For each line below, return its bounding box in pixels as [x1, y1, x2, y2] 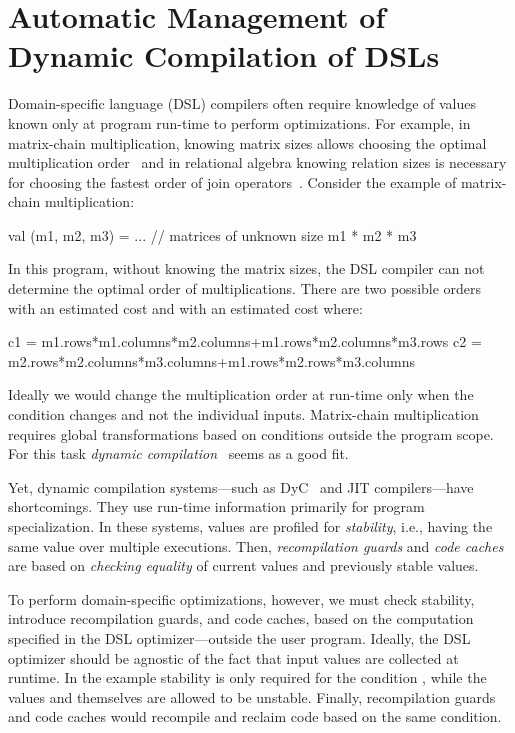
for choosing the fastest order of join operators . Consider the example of [8, 171, 457, 192]
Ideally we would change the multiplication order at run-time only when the [8, 384, 474, 405]
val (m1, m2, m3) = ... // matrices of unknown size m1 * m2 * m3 [8, 224, 417, 245]
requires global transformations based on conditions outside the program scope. [8, 423, 494, 444]
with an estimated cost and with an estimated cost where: [8, 297, 363, 318]
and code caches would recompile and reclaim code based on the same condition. [8, 706, 502, 727]
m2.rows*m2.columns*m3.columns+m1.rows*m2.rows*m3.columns [8, 350, 415, 371]
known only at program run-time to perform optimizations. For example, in [8, 112, 471, 133]
